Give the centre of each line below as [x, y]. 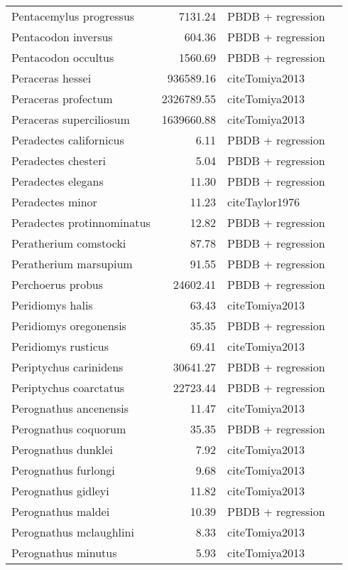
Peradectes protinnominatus [81, 222]
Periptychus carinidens [67, 367]
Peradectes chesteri [59, 160]
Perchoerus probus [57, 284]
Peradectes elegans [58, 181]
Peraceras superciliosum [71, 119]
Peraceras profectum [62, 99]
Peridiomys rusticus [60, 346]
